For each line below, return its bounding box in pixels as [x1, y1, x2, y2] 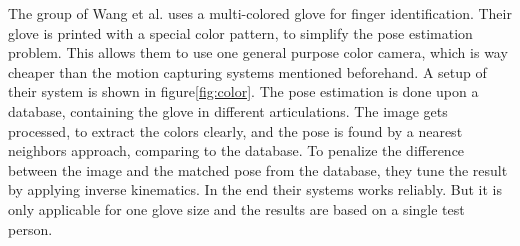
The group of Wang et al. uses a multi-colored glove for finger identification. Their [8, 3, 512, 23]
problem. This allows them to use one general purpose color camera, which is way [8, 42, 508, 63]
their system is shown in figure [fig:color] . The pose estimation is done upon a [8, 81, 479, 102]
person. [8, 218, 53, 239]
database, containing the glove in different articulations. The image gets [8, 100, 448, 121]
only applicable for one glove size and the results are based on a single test [8, 198, 465, 219]
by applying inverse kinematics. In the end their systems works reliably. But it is [8, 179, 502, 200]
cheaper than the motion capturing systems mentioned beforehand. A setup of [8, 61, 487, 82]
